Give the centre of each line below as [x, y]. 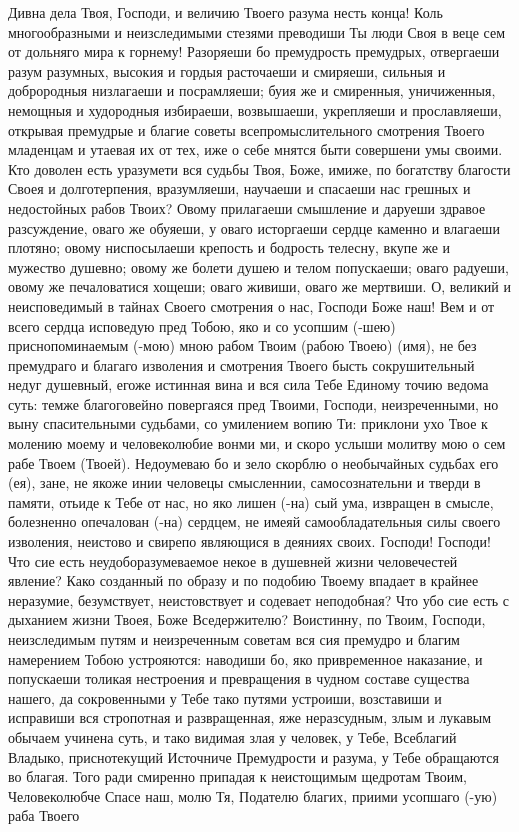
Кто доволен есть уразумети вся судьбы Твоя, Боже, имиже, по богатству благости [259, 168]
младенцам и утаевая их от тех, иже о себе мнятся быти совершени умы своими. [255, 149]
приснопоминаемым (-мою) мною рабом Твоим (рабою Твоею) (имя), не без [242, 345]
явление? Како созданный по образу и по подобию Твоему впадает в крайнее [243, 580]
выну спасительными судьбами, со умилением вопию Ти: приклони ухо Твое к [248, 423]
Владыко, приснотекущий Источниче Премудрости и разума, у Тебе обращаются [253, 756]
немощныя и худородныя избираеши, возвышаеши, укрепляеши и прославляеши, [255, 109]
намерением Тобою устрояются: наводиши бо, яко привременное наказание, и [245, 658]
